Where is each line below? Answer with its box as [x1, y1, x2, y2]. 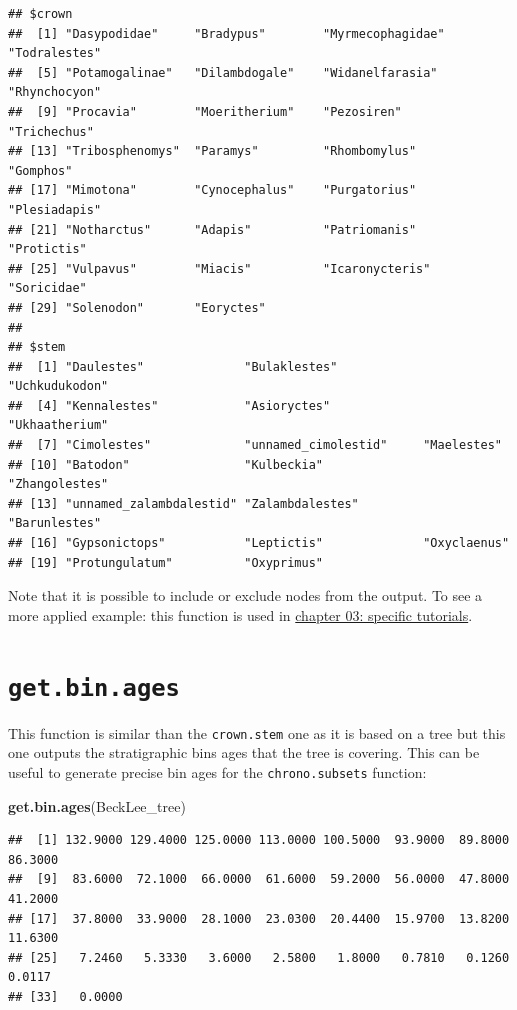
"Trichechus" [8, 124, 94, 139]
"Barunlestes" [8, 516, 102, 531]
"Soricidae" [8, 281, 87, 296]
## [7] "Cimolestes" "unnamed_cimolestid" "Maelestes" [8, 438, 502, 453]
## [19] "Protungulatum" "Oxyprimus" [8, 555, 323, 570]
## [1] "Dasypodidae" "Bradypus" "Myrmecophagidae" [8, 26, 445, 41]
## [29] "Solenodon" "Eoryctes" [8, 300, 266, 315]
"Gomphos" [8, 163, 73, 178]
